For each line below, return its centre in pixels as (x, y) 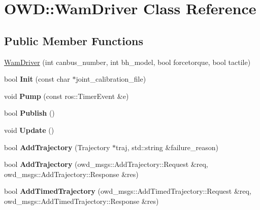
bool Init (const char (37, 79)
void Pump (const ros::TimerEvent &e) (67, 96)
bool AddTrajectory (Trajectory (57, 147)
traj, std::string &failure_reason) (167, 147)
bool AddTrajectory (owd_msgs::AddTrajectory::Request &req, (106, 164)
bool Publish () (29, 113)
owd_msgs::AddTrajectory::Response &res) (71, 174)
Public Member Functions (74, 40)
